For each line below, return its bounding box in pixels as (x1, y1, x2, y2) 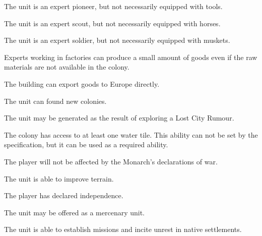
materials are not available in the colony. (4, 62, 129, 72)
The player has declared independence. (4, 190, 123, 201)
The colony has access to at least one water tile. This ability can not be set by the (4, 129, 258, 140)
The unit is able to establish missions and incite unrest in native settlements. (4, 224, 242, 234)
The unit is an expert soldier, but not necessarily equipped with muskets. (4, 35, 230, 45)
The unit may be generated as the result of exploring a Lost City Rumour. (4, 112, 234, 123)
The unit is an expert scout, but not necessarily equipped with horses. (4, 18, 221, 28)
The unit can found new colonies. (4, 95, 107, 106)
